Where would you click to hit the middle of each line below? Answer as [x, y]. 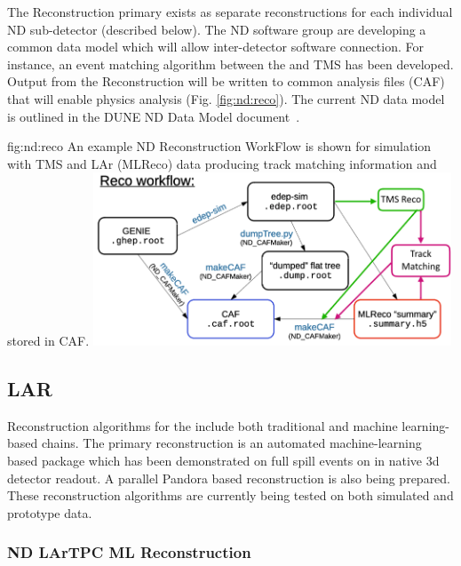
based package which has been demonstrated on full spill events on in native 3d [223, 460]
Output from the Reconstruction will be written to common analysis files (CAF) [226, 81]
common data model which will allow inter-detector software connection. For [216, 47]
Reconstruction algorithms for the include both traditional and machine [203, 425]
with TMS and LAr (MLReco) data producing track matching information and [222, 163]
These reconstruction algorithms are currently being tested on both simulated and [230, 495]
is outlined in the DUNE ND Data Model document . [154, 116]
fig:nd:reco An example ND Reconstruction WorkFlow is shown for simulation [219, 146]
